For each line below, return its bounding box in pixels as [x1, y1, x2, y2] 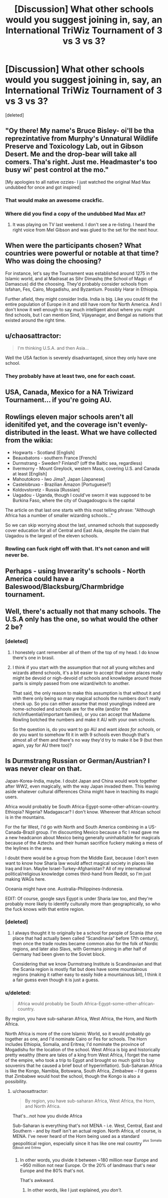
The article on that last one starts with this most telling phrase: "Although [5, 507, 155, 513]
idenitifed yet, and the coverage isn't [5, 420, 122, 429]
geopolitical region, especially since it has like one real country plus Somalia [12, 1138, 162, 1146]
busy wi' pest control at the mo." [5, 166, 109, 174]
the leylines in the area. [5, 845, 53, 851]
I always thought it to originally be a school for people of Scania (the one [12, 930, 162, 936]
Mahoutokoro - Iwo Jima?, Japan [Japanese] [12, 476, 105, 482]
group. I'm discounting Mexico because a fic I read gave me [35, 829, 159, 835]
